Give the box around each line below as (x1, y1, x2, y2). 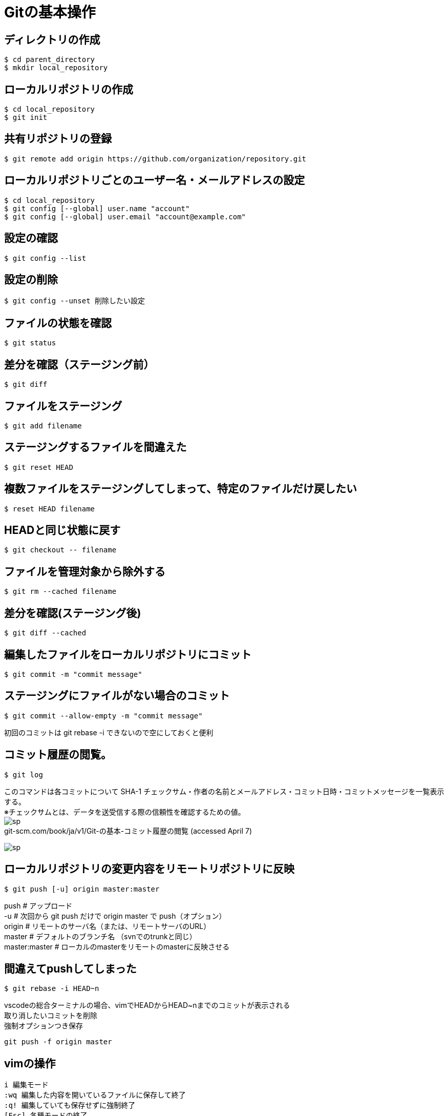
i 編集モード (4, 1081, 49, 1089)
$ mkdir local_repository (4, 64, 108, 72)
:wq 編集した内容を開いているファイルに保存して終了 (4, 1091, 186, 1100)
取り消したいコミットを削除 (4, 1011, 97, 1020)
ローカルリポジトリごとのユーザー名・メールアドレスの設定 (4, 174, 305, 187)
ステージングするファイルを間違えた (4, 441, 187, 454)
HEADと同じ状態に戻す (4, 524, 121, 537)
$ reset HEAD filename (4, 504, 95, 513)
